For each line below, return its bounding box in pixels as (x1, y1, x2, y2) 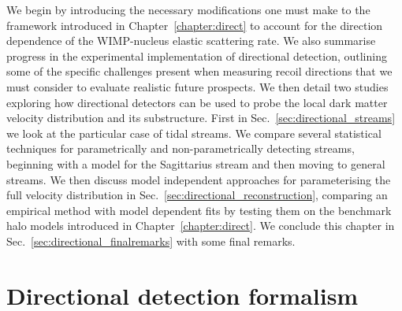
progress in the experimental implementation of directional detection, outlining (6, 47, 387, 64)
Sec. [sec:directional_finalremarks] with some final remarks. (6, 232, 296, 249)
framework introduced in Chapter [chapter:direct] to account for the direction (6, 17, 383, 33)
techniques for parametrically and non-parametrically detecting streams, (6, 140, 355, 157)
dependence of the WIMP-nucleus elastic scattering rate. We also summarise (6, 32, 376, 49)
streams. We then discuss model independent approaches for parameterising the (6, 171, 391, 187)
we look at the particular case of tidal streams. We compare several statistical (6, 124, 382, 141)
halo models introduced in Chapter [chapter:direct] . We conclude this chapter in (6, 217, 395, 234)
